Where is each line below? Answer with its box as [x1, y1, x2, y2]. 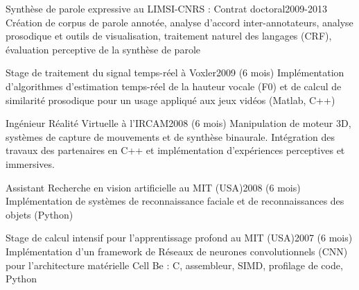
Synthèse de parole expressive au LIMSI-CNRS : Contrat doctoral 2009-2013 [6, 1, 327, 15]
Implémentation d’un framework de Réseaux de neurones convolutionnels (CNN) [6, 244, 348, 258]
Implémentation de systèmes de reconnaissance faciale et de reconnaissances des [6, 194, 344, 208]
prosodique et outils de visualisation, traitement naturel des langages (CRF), [6, 28, 332, 43]
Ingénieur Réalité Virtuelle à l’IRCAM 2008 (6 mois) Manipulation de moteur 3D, [6, 116, 351, 130]
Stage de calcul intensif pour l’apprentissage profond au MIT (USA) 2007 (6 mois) [6, 230, 353, 245]
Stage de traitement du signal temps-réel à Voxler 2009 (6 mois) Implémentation [6, 65, 344, 80]
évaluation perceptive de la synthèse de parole [6, 42, 200, 56]
